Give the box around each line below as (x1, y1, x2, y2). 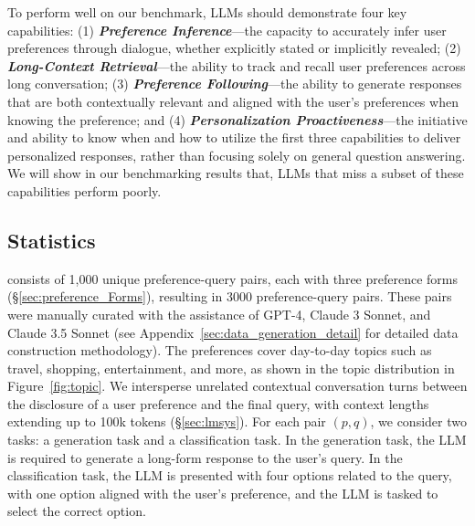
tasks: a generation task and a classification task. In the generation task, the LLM (7, 430, 467, 449)
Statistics (7, 226, 96, 254)
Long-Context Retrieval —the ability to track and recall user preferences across (7, 56, 466, 75)
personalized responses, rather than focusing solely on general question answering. (7, 145, 466, 164)
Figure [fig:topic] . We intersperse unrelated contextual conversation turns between (7, 376, 468, 395)
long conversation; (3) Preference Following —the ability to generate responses (7, 74, 462, 93)
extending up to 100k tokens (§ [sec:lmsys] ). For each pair (7, 412, 326, 431)
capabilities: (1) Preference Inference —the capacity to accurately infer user (7, 20, 447, 39)
